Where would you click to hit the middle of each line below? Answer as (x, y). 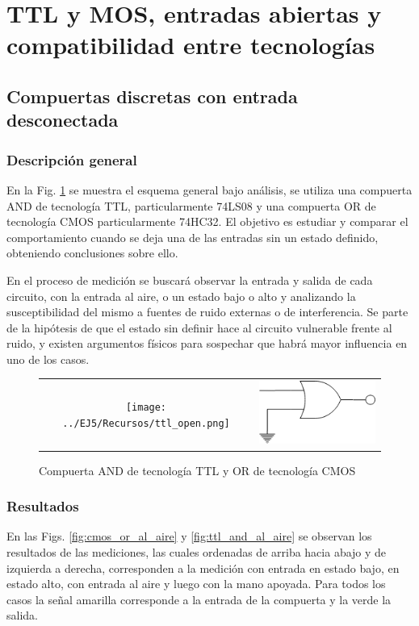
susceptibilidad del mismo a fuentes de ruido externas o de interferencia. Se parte (207, 312)
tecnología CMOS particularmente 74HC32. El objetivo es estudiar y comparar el (207, 221)
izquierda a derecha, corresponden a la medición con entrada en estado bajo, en (203, 568)
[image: (146, 407)
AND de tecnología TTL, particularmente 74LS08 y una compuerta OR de (191, 205)
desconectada (63, 120)
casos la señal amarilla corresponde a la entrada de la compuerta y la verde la (199, 599)
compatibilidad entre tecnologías (191, 45)
